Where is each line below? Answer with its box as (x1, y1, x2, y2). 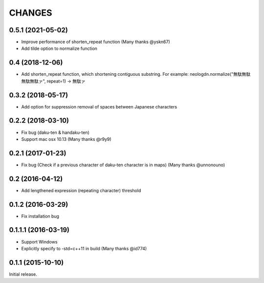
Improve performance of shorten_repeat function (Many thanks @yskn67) (21, 39, 171, 45)
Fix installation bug (21, 213, 60, 219)
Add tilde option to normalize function (21, 45, 98, 51)
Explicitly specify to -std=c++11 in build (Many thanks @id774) (21, 245, 147, 251)
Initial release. (9, 271, 37, 277)
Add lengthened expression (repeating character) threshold (21, 187, 141, 193)
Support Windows (21, 239, 58, 244)
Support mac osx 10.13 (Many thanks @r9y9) (21, 136, 112, 142)
